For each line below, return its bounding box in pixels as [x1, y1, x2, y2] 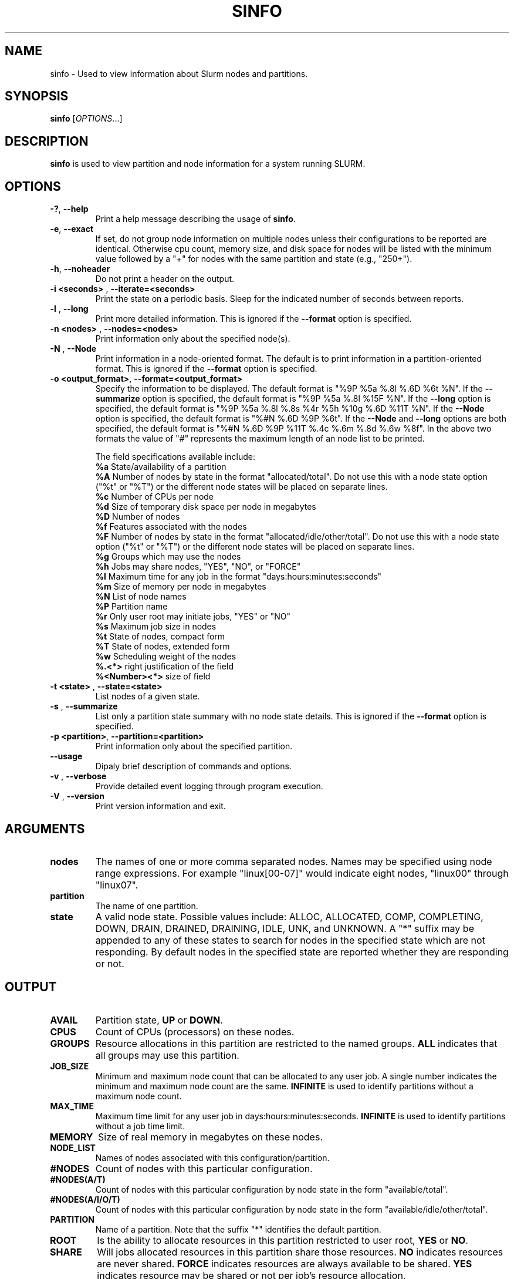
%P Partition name [95, 601, 168, 612]
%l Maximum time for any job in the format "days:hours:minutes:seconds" [95, 571, 382, 582]
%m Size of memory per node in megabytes [95, 581, 266, 592]
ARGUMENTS [5, 821, 85, 836]
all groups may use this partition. [95, 1049, 239, 1061]
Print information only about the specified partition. [95, 741, 293, 752]
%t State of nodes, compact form [95, 631, 225, 642]
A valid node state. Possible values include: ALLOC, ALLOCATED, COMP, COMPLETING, [95, 910, 483, 923]
